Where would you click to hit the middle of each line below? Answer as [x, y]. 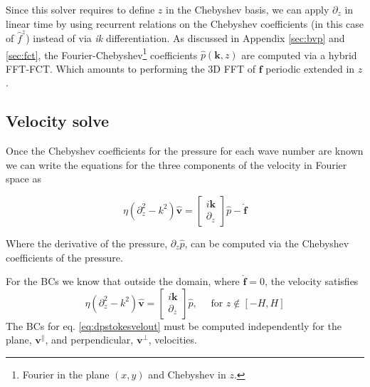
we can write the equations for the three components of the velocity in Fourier [176, 164]
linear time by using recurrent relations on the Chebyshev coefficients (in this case [185, 23]
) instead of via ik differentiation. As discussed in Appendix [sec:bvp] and [185, 37]
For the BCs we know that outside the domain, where [123, 281]
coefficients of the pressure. [64, 257]
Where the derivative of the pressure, [87, 243]
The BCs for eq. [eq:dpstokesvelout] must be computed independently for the [174, 325]
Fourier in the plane [66, 374]
